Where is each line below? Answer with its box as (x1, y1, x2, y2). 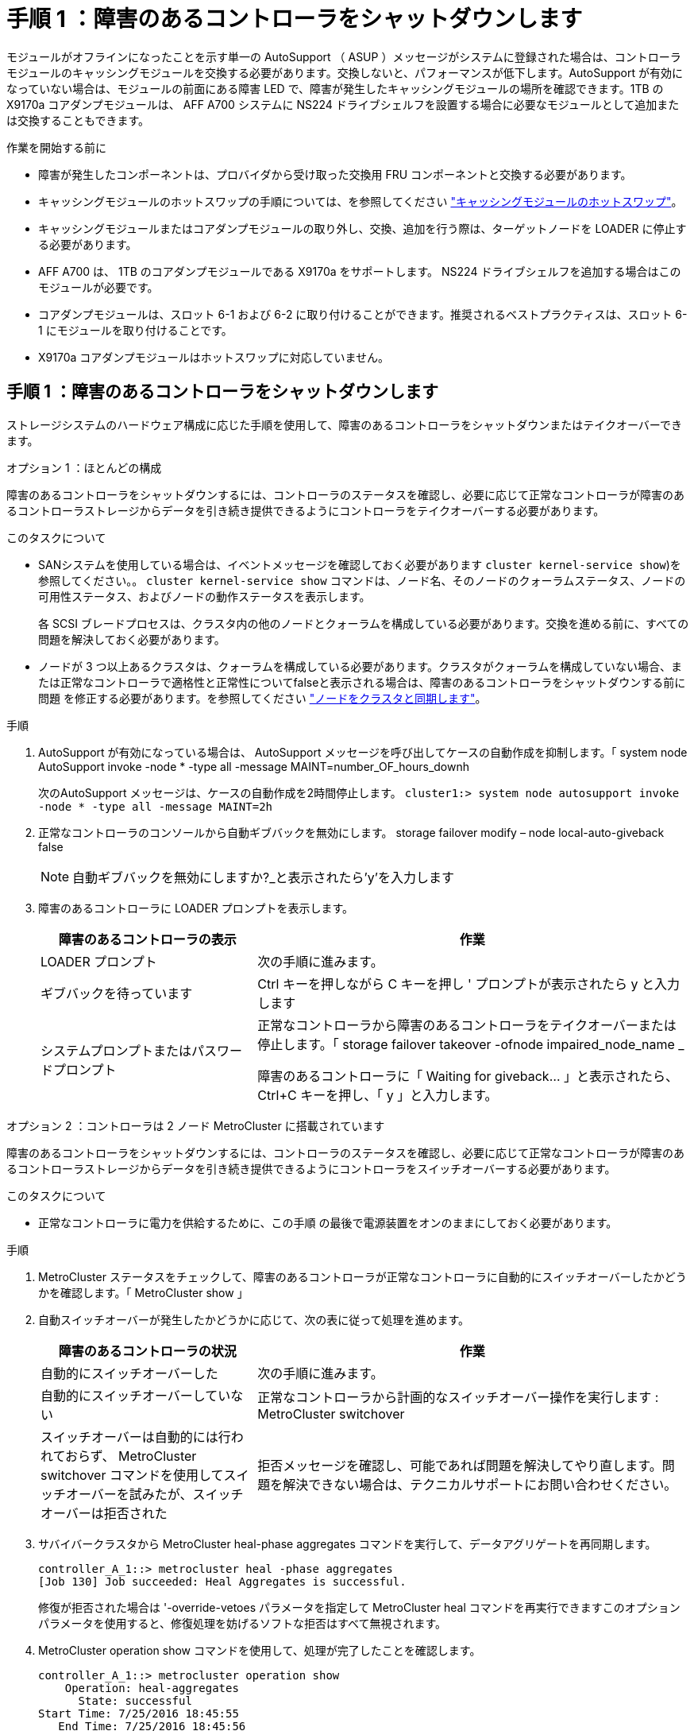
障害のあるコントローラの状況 (58, 1342, 237, 1359)
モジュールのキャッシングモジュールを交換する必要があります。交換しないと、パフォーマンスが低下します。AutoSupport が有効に (6, 65, 683, 79)
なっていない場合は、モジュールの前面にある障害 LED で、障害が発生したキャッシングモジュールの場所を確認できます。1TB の (6, 81, 664, 95)
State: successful (78, 1694, 192, 1707)
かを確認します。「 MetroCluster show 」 (38, 1285, 249, 1299)
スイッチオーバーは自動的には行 (40, 1428, 231, 1445)
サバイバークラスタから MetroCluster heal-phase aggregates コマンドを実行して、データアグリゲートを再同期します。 (38, 1536, 657, 1551)
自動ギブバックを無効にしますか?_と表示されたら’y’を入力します (72, 869, 454, 885)
